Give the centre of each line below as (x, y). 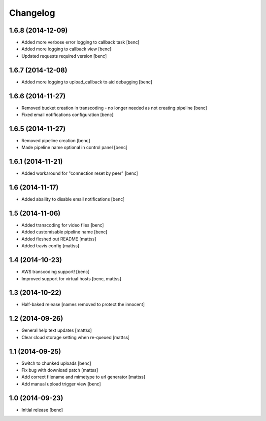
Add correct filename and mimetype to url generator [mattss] (83, 377)
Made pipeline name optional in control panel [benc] (74, 148)
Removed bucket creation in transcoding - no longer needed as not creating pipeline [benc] (114, 108)
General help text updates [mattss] (57, 330)
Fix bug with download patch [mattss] (60, 370)
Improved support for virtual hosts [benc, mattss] (71, 278)
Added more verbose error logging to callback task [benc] (81, 42)
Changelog (32, 13)
